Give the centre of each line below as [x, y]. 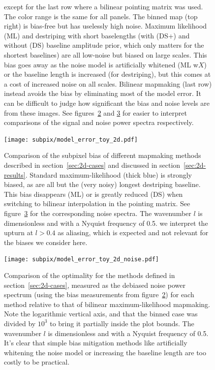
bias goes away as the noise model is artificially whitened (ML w [101, 64]
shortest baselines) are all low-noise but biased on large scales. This [106, 54]
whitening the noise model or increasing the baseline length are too [105, 352]
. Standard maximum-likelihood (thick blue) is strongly [108, 174]
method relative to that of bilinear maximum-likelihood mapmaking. [107, 304]
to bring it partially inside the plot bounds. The [122, 323]
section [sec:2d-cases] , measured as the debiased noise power [95, 285]
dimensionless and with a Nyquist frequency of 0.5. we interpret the [106, 223]
